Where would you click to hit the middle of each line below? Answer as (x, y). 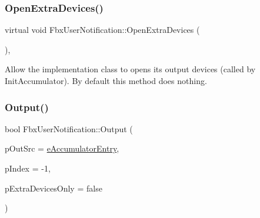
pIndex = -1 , (28, 168)
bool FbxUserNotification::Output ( (69, 128)
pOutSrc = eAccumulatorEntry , (62, 148)
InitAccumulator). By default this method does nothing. (106, 81)
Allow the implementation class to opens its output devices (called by (130, 69)
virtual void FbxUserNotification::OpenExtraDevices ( (102, 30)
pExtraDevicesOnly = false (54, 188)
